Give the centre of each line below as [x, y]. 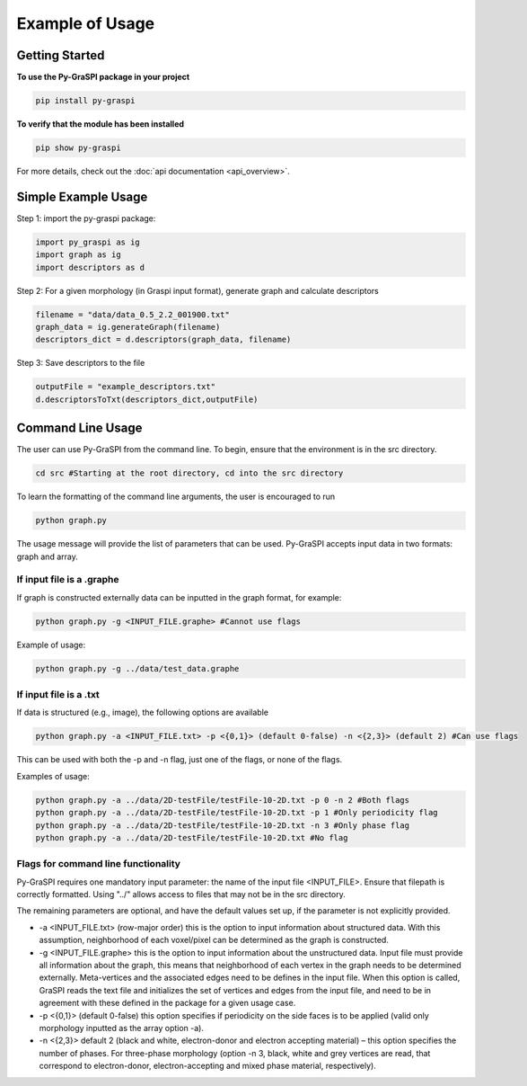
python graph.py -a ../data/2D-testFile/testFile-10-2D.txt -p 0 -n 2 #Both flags [223, 800]
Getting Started [61, 55]
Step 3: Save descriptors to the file [81, 363]
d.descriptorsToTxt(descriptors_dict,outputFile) [147, 399]
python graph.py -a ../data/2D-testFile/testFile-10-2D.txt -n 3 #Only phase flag [223, 825]
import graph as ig [78, 255]
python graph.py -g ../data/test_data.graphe [137, 668]
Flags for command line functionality [99, 864]
